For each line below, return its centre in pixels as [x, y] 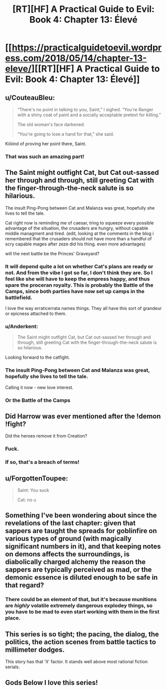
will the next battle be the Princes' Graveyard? [52, 253]
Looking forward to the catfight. [38, 357]
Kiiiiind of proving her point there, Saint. [46, 144]
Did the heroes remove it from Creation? [46, 436]
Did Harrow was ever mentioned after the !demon [83, 416]
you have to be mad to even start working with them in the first [82, 612]
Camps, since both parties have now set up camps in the [75, 291]
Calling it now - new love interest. [39, 387]
